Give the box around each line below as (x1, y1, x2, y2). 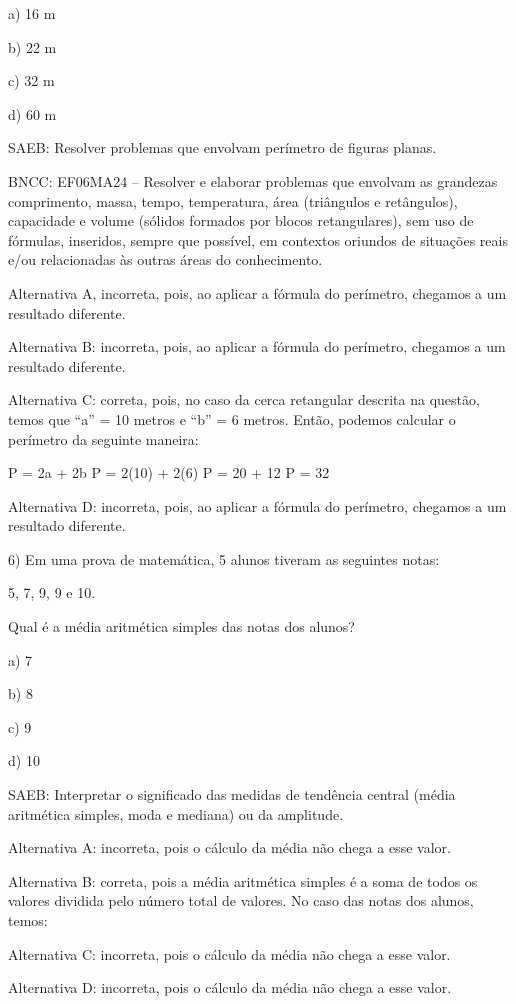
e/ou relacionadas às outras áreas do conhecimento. (8, 249, 323, 270)
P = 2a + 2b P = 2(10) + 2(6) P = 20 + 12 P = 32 (8, 462, 330, 483)
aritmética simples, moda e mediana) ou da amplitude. (8, 803, 344, 824)
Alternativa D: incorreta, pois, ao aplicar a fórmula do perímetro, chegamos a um (8, 495, 507, 516)
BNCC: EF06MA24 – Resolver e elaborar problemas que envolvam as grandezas (8, 170, 498, 191)
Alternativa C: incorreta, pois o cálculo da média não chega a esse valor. (8, 943, 451, 964)
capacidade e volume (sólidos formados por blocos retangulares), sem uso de (8, 210, 474, 231)
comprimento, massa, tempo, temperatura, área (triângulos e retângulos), (8, 190, 458, 211)
